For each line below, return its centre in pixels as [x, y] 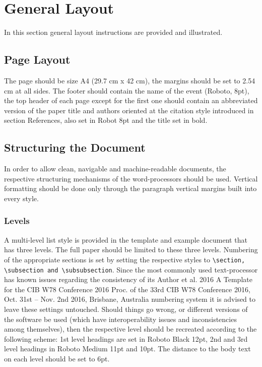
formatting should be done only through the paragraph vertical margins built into [130, 188]
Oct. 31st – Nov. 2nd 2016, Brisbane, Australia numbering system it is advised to [130, 299]
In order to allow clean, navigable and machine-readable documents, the [115, 169]
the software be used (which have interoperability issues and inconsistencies [120, 319]
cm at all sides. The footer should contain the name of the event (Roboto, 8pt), [127, 90]
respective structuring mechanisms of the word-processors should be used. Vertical [131, 178]
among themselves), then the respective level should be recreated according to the [130, 329]
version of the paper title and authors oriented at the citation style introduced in [129, 110]
